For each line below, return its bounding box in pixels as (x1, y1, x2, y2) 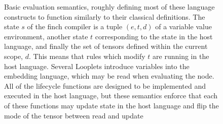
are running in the (153, 50, 209, 61)
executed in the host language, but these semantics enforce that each (4, 90, 218, 101)
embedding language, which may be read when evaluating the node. (4, 71, 214, 81)
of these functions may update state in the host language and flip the (4, 100, 219, 110)
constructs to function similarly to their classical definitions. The (4, 11, 205, 22)
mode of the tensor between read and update (4, 110, 143, 120)
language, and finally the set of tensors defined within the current (4, 41, 208, 51)
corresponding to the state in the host (95, 31, 213, 41)
